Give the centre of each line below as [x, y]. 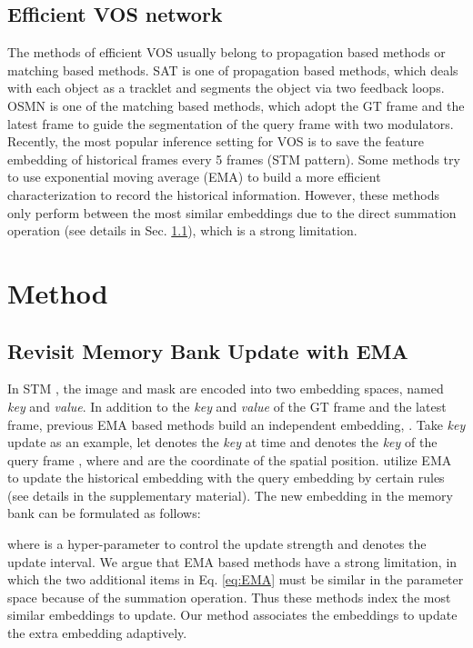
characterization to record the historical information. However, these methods [223, 194]
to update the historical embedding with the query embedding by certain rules [226, 478]
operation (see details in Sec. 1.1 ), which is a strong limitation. [182, 230]
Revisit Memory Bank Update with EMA [208, 350]
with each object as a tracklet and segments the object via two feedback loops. [226, 88]
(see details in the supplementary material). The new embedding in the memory [230, 495]
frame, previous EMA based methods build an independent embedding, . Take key [236, 424]
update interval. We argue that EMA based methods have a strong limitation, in [232, 561]
